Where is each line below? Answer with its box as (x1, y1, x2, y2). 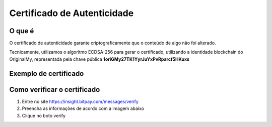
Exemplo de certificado (9, 69, 84, 78)
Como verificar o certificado (9, 85, 100, 94)
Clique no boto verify (22, 112, 65, 118)
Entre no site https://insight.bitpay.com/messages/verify (22, 98, 139, 104)
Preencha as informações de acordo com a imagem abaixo (22, 105, 145, 111)
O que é (9, 27, 34, 35)
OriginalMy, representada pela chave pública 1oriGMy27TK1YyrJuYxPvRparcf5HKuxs (9, 56, 190, 62)
